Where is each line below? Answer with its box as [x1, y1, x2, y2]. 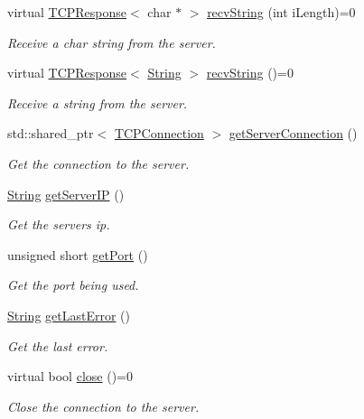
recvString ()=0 [206, 63, 294, 82]
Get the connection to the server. [7, 154, 190, 172]
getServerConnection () [229, 124, 358, 143]
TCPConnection [114, 124, 204, 143]
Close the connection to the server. [7, 396, 200, 415]
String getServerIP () [7, 184, 125, 203]
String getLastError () [7, 305, 131, 324]
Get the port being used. [7, 275, 139, 294]
